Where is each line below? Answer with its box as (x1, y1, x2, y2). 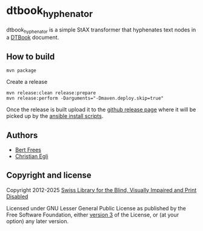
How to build (6, 51, 55, 61)
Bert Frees (15, 146, 41, 153)
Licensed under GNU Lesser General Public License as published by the (6, 204, 186, 212)
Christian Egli (15, 153, 48, 160)
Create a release (6, 78, 48, 86)
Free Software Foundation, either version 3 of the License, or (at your (6, 211, 179, 218)
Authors (6, 130, 38, 140)
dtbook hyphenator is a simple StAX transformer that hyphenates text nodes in (6, 26, 196, 35)
